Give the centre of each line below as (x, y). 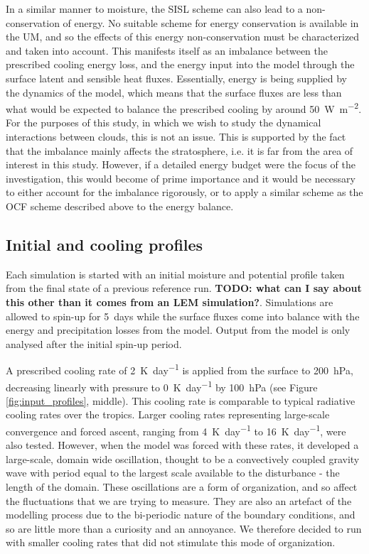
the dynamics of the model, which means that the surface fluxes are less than (174, 92)
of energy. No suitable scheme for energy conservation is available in (211, 22)
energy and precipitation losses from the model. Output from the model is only (178, 330)
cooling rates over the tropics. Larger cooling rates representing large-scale (168, 414)
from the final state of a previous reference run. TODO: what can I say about (184, 288)
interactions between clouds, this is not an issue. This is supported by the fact (176, 136)
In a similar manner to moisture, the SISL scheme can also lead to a (154, 9)
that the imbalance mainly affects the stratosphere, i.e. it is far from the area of (180, 150)
